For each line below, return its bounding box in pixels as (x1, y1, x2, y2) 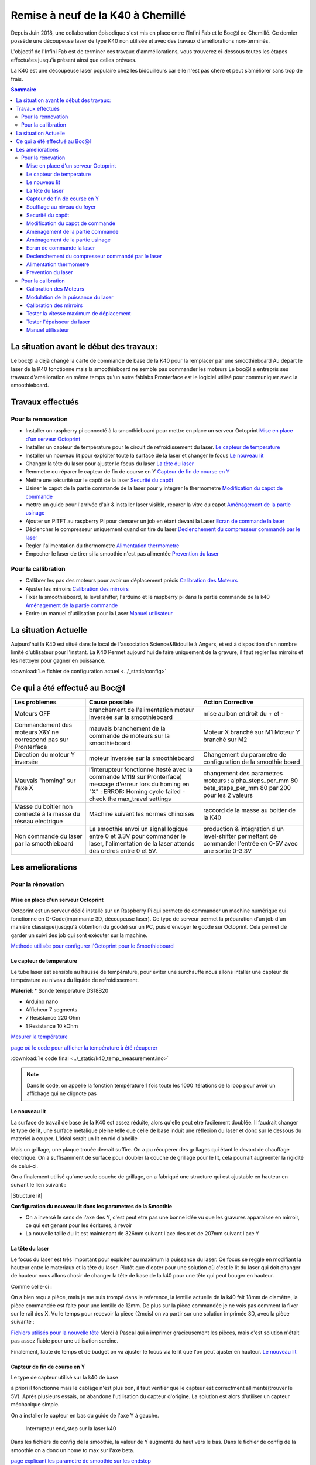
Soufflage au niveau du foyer (26, 203, 96, 210)
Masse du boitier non (14, 803, 73, 810)
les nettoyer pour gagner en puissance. (11, 657, 106, 664)
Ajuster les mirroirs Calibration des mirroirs (25, 585, 129, 592)
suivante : (11, 1318, 35, 1326)
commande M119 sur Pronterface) (88, 773, 183, 781)
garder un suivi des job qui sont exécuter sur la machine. (11, 932, 148, 939)
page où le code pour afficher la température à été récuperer (11, 1044, 158, 1051)
